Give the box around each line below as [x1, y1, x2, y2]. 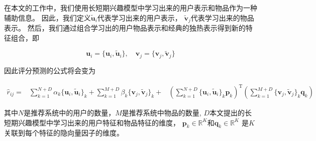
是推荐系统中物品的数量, [122, 107, 201, 118]
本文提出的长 [209, 107, 252, 118]
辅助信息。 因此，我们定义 [4, 12, 91, 23]
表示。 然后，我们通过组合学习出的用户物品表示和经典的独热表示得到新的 [4, 23, 246, 33]
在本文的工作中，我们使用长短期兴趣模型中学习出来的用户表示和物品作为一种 [4, 3, 257, 13]
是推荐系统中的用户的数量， [24, 107, 116, 118]
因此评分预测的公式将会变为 [4, 65, 95, 75]
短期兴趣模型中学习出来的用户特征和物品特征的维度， [4, 117, 180, 127]
